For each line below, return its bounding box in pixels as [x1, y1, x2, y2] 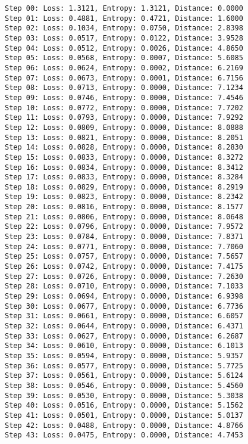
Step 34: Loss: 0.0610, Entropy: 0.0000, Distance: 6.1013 [5, 341, 243, 350]
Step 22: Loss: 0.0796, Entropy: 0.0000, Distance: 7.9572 [5, 222, 243, 231]
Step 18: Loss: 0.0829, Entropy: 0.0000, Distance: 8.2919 [5, 182, 243, 191]
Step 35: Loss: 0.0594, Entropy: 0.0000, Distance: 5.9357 [5, 351, 243, 360]
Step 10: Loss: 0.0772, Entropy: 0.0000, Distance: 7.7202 [5, 103, 243, 112]
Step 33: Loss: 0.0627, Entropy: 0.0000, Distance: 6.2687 [5, 331, 243, 340]
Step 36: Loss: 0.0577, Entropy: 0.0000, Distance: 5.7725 [5, 361, 243, 370]
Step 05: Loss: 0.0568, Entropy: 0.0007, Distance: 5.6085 [5, 54, 243, 63]
